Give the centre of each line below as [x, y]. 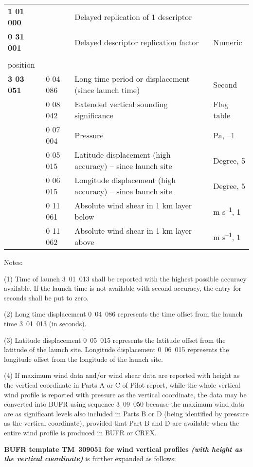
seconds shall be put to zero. [46, 297]
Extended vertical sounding [121, 104]
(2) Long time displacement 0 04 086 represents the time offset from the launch [123, 314]
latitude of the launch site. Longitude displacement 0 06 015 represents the [117, 349]
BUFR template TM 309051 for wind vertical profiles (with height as [123, 449]
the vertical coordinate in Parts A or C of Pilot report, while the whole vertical [122, 384]
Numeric [228, 42]
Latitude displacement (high [123, 155]
